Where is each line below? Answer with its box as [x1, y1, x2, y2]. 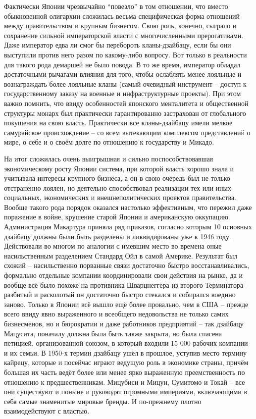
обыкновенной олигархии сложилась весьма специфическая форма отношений [4, 10, 240, 21]
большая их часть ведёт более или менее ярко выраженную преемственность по [4, 367, 245, 377]
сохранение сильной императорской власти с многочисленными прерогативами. [4, 30, 244, 40]
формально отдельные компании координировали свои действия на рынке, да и [4, 270, 243, 280]
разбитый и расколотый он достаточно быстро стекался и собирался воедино [4, 289, 236, 300]
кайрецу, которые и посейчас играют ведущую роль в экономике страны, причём [4, 357, 249, 367]
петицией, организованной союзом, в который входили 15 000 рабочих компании [4, 338, 248, 348]
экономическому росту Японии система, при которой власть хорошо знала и [4, 163, 234, 173]
